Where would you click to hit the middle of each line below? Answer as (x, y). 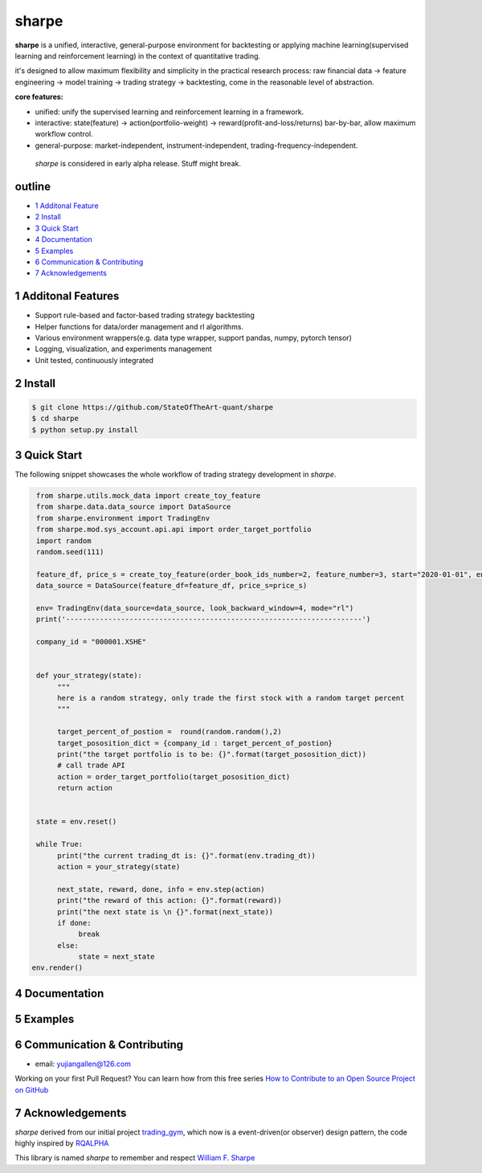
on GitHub (32, 1089)
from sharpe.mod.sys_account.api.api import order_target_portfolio (174, 529)
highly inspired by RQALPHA (62, 1143)
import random (64, 541)
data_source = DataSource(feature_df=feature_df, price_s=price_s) (172, 586)
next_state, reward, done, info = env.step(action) (161, 889)
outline (33, 186)
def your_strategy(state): (89, 676)
